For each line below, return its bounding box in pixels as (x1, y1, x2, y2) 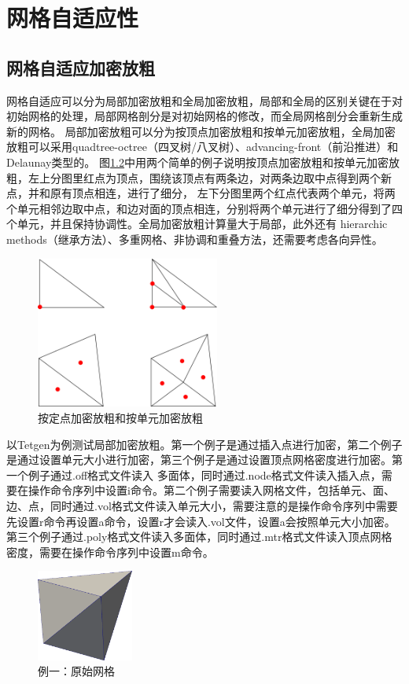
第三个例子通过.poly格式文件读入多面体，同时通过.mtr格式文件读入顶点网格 (6, 528, 392, 545)
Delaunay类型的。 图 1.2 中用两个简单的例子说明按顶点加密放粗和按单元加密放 (6, 153, 400, 170)
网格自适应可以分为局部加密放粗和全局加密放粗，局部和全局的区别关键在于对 (6, 92, 403, 108)
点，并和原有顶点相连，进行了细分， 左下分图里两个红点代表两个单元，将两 (6, 185, 396, 201)
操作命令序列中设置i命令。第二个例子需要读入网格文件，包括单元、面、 (28, 482, 395, 498)
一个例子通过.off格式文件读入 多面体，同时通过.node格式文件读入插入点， (6, 466, 381, 483)
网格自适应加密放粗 (6, 55, 155, 79)
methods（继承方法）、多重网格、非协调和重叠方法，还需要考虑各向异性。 (6, 230, 383, 247)
